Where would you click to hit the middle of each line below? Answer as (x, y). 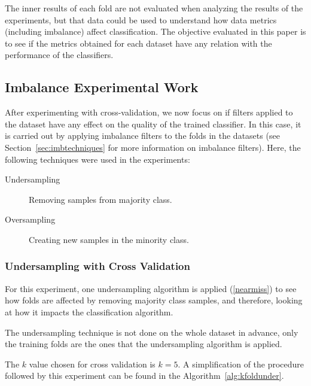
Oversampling (30, 219)
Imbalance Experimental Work (102, 87)
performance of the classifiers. (59, 55)
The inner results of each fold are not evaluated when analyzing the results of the (154, 8)
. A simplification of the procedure (241, 364)
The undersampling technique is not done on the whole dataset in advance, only (152, 332)
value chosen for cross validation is (92, 364)
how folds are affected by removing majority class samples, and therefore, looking (154, 300)
